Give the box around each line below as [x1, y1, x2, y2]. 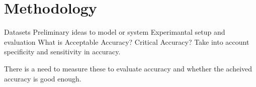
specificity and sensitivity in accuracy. [4, 46, 121, 57]
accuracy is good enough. [4, 73, 81, 83]
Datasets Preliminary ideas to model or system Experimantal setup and [4, 27, 225, 37]
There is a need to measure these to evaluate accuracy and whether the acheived [4, 63, 252, 73]
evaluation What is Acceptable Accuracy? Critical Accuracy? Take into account [4, 36, 249, 47]
